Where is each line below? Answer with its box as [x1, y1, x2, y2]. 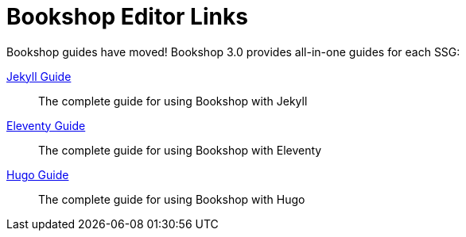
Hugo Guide [6, 167, 69, 182]
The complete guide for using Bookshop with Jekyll [38, 94, 308, 108]
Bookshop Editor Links [6, 3, 248, 30]
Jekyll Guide [6, 69, 72, 83]
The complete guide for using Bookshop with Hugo [38, 192, 305, 206]
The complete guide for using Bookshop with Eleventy [38, 143, 322, 157]
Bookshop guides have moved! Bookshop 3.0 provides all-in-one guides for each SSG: [6, 44, 460, 59]
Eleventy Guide [6, 118, 86, 132]
